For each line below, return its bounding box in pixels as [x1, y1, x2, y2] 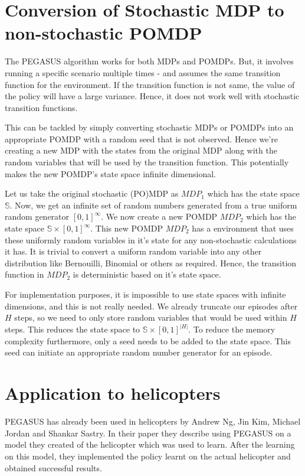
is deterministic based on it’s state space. [73, 268, 221, 281]
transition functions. [5, 101, 78, 113]
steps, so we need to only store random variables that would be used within [14, 311, 287, 324]
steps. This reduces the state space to [5, 323, 140, 335]
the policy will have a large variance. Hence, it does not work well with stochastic [5, 90, 300, 102]
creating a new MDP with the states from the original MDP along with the [5, 144, 277, 157]
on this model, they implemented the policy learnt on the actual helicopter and [5, 449, 291, 462]
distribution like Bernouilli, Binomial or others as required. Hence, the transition [5, 256, 297, 269]
